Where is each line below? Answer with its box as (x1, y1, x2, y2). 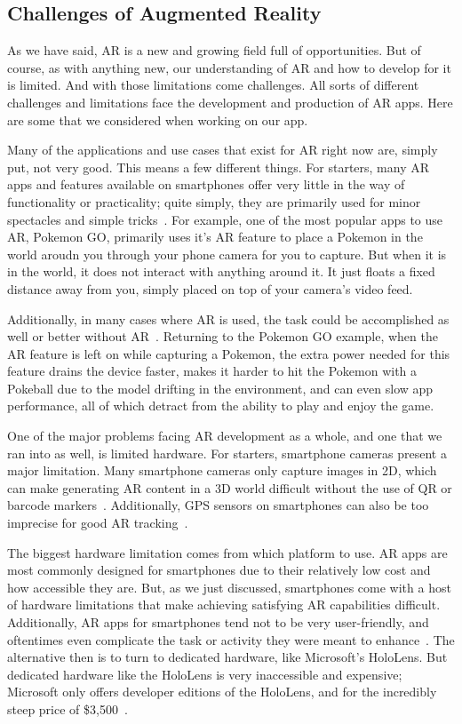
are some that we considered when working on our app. (7, 110, 308, 129)
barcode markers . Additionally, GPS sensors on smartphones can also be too (7, 496, 429, 514)
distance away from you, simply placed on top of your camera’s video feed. (7, 279, 413, 298)
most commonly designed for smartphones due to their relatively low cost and (7, 561, 431, 579)
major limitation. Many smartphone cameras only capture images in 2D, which (7, 461, 437, 480)
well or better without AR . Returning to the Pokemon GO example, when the (7, 327, 438, 346)
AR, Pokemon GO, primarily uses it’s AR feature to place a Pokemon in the (7, 227, 423, 246)
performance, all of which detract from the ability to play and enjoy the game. (7, 396, 434, 415)
